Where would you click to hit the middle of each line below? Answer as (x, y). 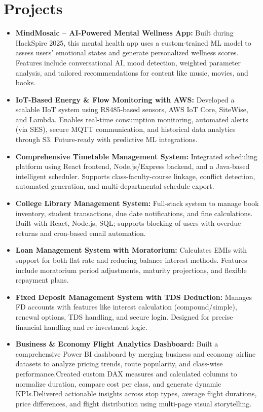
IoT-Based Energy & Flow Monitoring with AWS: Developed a (125, 99)
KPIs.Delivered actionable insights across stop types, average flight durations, (136, 393)
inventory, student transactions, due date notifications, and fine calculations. (134, 213)
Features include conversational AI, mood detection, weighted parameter (128, 62)
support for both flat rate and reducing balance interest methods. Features (131, 260)
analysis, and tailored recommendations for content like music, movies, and (132, 72)
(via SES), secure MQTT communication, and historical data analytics (125, 129)
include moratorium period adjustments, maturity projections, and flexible (131, 270)
